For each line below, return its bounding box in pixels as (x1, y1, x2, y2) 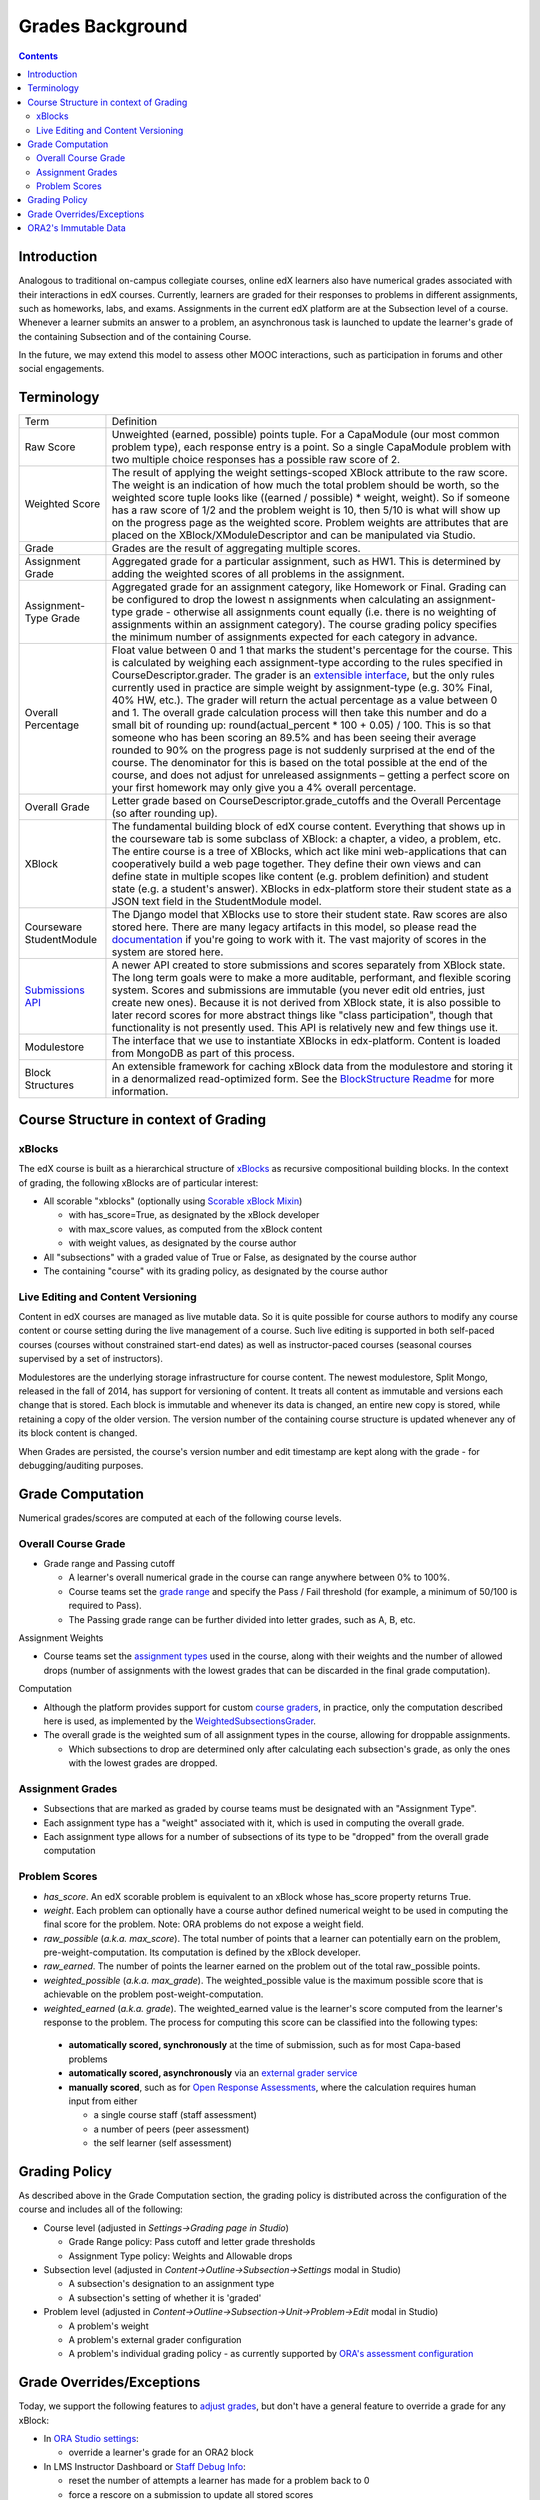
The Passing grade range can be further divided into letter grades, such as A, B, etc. (68, 1613, 416, 1625)
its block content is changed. (18, 1427, 138, 1439)
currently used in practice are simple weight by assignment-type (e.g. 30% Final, (111, 681, 494, 695)
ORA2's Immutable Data (27, 222, 127, 234)
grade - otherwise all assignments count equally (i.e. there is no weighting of (135, 605, 497, 619)
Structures (24, 1078, 75, 1092)
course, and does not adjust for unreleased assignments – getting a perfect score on (111, 768, 510, 782)
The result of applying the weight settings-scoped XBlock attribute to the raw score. (111, 466, 509, 480)
